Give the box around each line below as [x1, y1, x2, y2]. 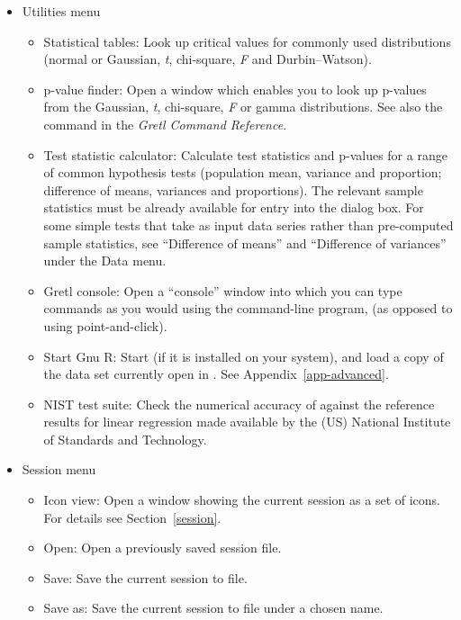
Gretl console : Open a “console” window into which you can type [43, 281, 402, 300]
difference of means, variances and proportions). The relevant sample [43, 180, 423, 199]
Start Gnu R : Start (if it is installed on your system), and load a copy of [43, 346, 444, 365]
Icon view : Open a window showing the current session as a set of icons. [43, 490, 440, 509]
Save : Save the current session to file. [43, 568, 248, 587]
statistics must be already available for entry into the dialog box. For [43, 198, 424, 217]
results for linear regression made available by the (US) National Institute [43, 412, 451, 431]
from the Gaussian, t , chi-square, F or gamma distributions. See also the [43, 97, 443, 116]
